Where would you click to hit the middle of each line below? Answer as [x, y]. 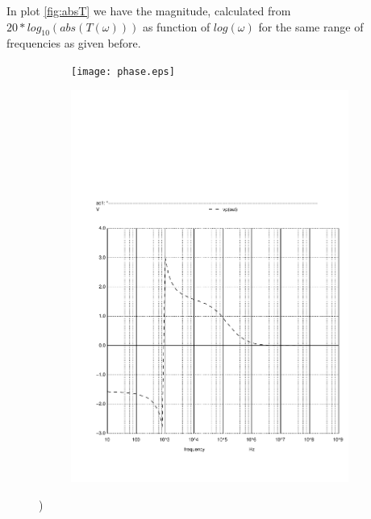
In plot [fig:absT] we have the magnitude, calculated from [149, 10]
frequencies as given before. [74, 43]
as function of [176, 26]
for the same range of [311, 26]
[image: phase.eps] [123, 71]
